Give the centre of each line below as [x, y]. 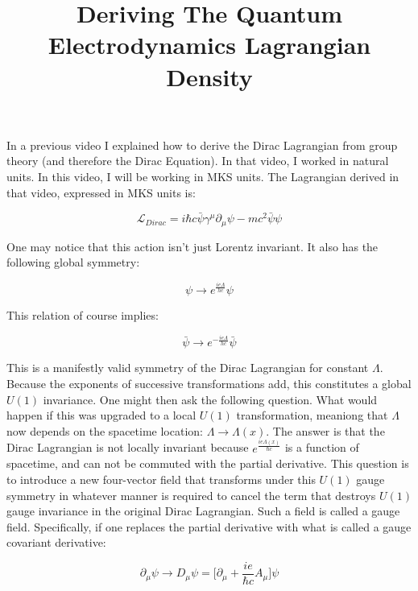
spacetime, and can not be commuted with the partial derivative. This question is [208, 463]
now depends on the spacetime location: [105, 430]
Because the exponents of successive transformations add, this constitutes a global [209, 384]
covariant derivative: [56, 542]
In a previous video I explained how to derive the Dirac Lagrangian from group [202, 145]
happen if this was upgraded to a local [101, 415]
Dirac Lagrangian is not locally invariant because [128, 447]
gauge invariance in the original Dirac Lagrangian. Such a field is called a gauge [203, 511]
